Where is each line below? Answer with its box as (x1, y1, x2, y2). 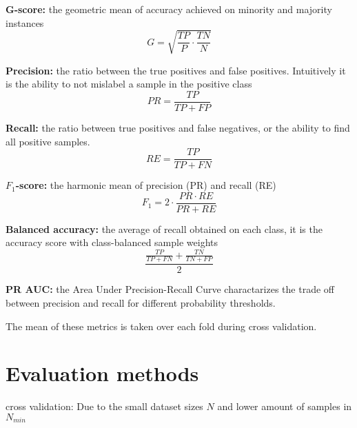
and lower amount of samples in (217, 399, 352, 414)
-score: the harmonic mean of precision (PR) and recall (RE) (15, 178, 276, 192)
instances (6, 15, 44, 30)
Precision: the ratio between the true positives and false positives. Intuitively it (6, 63, 346, 77)
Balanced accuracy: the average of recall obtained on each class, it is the (6, 221, 323, 236)
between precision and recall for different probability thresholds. (6, 296, 276, 310)
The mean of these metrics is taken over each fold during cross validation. (6, 318, 317, 333)
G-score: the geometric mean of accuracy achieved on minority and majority (6, 2, 332, 16)
